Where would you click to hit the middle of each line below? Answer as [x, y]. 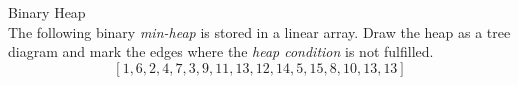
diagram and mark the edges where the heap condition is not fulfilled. [221, 51]
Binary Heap [47, 12]
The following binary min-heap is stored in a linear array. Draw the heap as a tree [259, 31]
